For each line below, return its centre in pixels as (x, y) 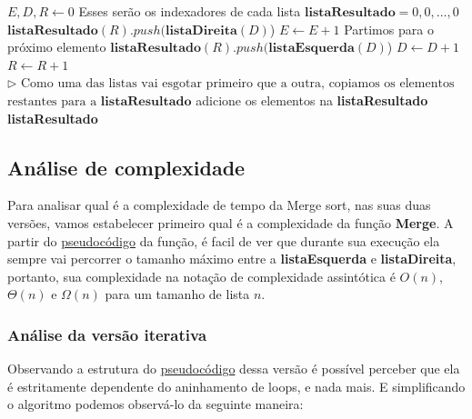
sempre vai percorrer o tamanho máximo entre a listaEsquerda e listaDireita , (232, 259)
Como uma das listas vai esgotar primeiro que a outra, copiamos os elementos (238, 84)
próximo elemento (57, 47)
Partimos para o (389, 29)
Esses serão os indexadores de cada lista (190, 11)
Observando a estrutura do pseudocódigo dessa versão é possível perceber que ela (234, 369)
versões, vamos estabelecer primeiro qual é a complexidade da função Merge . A (231, 222)
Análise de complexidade (126, 167)
